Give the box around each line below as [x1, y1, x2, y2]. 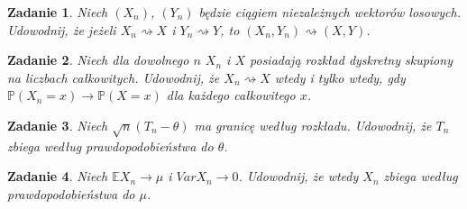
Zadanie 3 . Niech [7, 115, 108, 134]
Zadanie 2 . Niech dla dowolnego [7, 50, 189, 69]
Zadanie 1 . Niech [7, 3, 108, 21]
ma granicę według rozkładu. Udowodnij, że [194, 115, 432, 134]
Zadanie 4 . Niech [7, 167, 108, 186]
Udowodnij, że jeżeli [7, 20, 116, 39]
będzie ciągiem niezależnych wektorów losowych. [198, 3, 461, 21]
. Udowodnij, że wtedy [238, 167, 359, 186]
